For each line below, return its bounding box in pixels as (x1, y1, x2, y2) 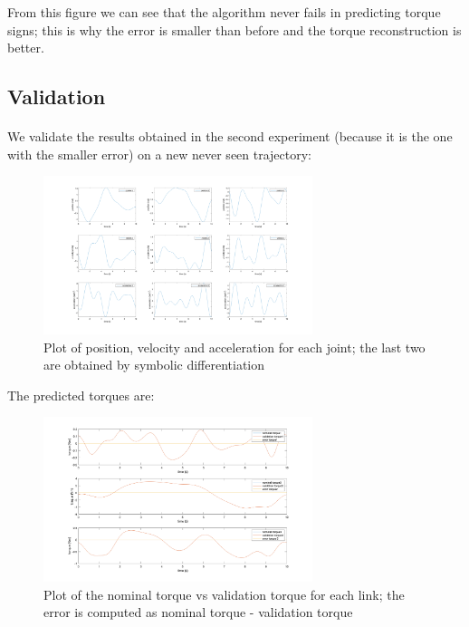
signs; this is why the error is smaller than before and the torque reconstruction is (7, 20, 462, 39)
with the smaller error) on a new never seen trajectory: (7, 144, 312, 163)
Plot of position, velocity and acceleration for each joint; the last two (43, 337, 426, 356)
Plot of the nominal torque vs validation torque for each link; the (43, 584, 405, 603)
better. (7, 38, 44, 57)
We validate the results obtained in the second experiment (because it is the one (7, 127, 453, 146)
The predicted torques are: (7, 385, 155, 404)
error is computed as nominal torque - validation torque (43, 603, 353, 622)
